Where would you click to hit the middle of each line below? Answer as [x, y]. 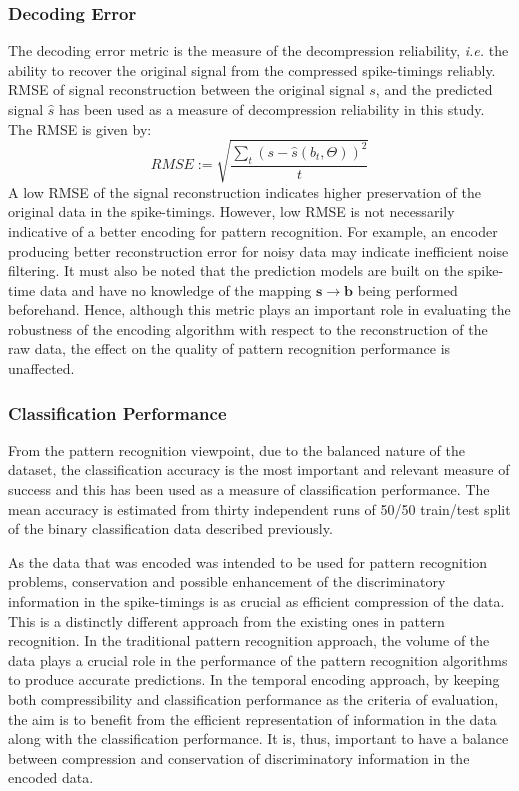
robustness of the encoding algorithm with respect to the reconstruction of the [248, 328]
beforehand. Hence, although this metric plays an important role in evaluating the [259, 309]
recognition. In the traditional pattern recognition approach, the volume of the [249, 640]
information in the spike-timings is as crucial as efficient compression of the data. [256, 601]
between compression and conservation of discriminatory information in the [239, 757]
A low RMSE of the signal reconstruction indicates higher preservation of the [245, 191]
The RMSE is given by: [80, 128]
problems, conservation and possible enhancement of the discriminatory [227, 581]
